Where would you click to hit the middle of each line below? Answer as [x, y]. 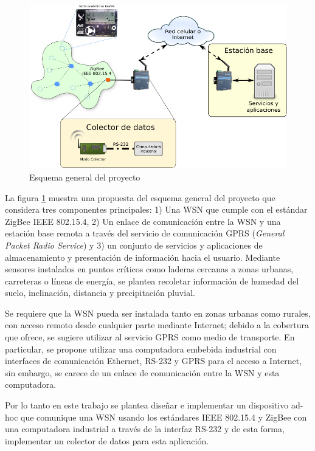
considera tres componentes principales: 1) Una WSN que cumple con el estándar [156, 209]
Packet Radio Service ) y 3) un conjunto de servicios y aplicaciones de [134, 245]
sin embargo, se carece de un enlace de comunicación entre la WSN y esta [142, 372]
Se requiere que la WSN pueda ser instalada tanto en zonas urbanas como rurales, [158, 313]
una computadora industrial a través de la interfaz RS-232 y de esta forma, [145, 429]
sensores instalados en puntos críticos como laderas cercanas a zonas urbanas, [149, 269]
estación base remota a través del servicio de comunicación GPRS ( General [145, 233]
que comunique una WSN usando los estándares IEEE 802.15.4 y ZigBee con [164, 417]
